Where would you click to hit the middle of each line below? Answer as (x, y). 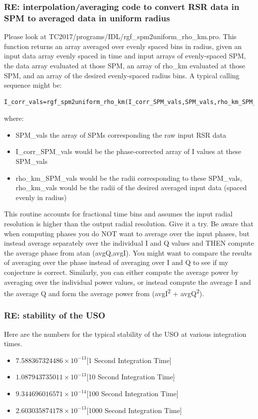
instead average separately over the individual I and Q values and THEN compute (129, 243)
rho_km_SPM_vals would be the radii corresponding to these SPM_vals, (129, 178)
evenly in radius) (41, 197)
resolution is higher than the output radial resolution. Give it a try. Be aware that (129, 224)
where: (14, 118)
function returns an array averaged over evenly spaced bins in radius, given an (123, 46)
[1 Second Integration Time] (129, 360)
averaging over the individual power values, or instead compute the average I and (128, 282)
